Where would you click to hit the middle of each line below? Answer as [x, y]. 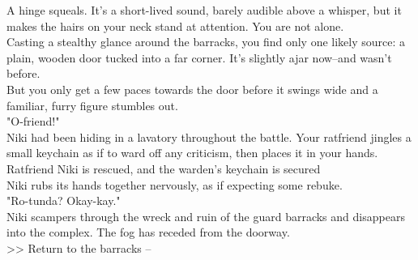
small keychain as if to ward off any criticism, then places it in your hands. [192, 153]
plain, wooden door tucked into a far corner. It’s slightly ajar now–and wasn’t [199, 57]
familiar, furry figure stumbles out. [92, 105]
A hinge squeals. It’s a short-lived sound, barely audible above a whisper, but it [204, 10]
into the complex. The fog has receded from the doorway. [148, 232]
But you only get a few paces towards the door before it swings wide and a [192, 89]
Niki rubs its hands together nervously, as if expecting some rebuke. [175, 184]
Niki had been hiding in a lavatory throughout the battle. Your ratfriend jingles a [209, 136]
